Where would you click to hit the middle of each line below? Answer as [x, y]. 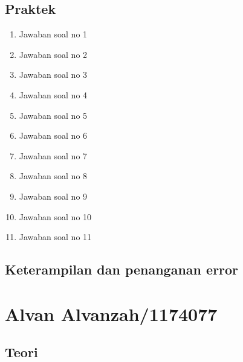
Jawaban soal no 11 [55, 237]
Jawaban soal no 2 [53, 54]
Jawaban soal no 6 [53, 135]
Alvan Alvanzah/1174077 [111, 313]
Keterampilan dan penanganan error [122, 269]
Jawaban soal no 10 [55, 216]
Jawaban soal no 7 [53, 155]
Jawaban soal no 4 [53, 94]
